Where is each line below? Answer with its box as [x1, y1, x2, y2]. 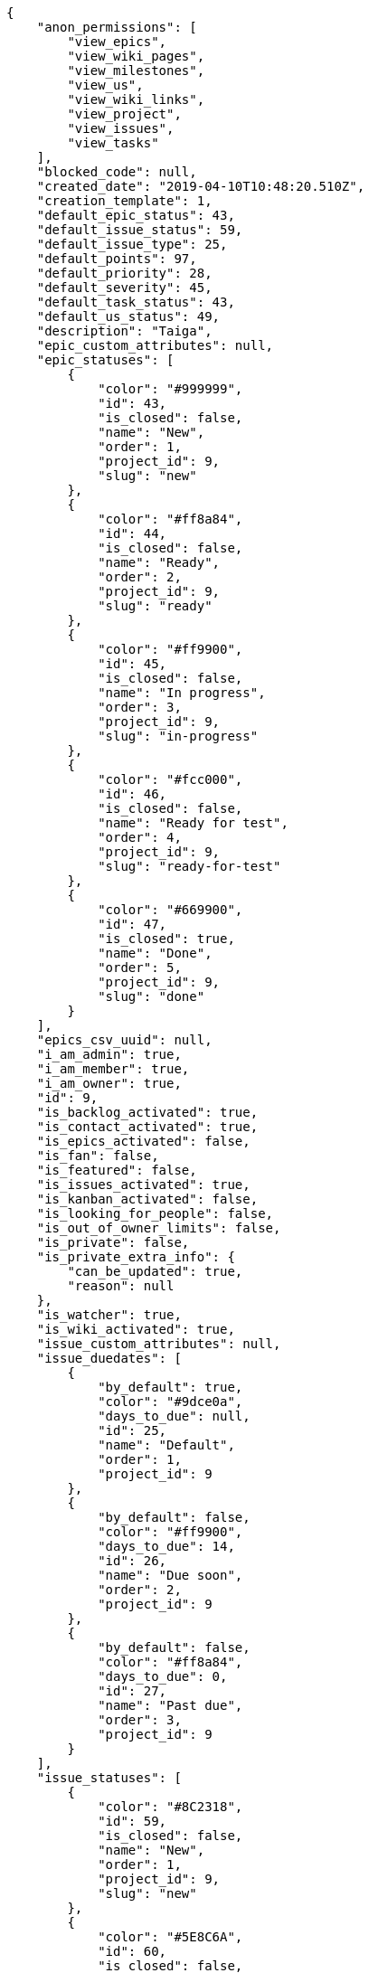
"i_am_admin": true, [36, 1047, 182, 1062]
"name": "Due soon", [98, 1568, 243, 1582]
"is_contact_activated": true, [36, 1119, 259, 1134]
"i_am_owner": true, [36, 1076, 182, 1090]
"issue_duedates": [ [36, 1351, 182, 1365]
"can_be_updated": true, [67, 1264, 243, 1279]
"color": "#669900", [98, 902, 243, 917]
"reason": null [67, 1279, 175, 1293]
